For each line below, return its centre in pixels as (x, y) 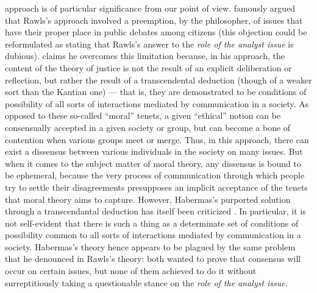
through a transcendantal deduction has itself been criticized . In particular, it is (155, 211)
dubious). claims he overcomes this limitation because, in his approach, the (145, 56)
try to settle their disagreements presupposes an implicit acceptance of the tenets (156, 187)
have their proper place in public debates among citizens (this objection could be (156, 32)
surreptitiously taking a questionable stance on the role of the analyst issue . (146, 282)
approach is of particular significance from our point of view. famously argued (150, 8)
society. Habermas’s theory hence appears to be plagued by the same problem (150, 246)
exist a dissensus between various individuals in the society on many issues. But (154, 151)
